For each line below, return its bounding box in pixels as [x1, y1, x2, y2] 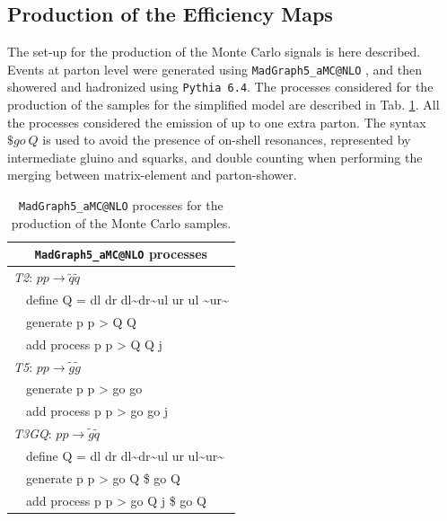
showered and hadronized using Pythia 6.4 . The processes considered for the [7, 77, 434, 96]
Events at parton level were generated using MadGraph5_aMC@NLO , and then [7, 59, 423, 78]
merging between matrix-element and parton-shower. [7, 165, 297, 184]
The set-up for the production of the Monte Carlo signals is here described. [7, 42, 421, 61]
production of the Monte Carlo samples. [11, 213, 232, 232]
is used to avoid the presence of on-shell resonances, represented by [42, 130, 411, 149]
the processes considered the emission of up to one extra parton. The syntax [7, 112, 426, 131]
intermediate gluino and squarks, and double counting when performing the [7, 147, 423, 166]
